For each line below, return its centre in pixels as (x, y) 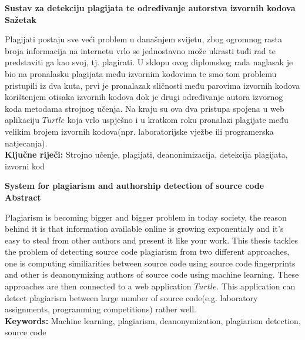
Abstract (23, 197)
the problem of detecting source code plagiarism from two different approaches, (147, 251)
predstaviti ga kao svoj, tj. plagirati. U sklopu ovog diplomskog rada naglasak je (149, 62)
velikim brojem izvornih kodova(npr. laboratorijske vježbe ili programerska (139, 131)
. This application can (256, 286)
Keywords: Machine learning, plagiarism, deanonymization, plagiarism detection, (153, 320)
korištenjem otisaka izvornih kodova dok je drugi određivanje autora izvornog (144, 97)
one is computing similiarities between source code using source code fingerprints (150, 263)
